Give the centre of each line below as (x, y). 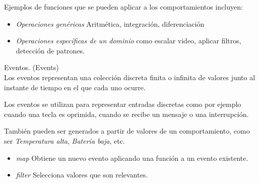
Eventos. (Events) (31, 67)
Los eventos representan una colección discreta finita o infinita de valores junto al (130, 77)
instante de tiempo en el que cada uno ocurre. (75, 87)
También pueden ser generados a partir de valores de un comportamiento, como (127, 131)
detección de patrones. (50, 50)
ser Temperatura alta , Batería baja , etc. (64, 140)
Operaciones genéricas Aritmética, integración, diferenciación (110, 23)
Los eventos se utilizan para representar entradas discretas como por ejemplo (123, 104)
